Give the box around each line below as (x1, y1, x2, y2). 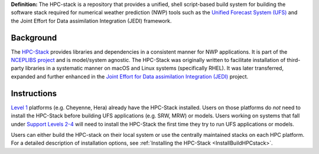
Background (11, 32, 57, 42)
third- (287, 57, 301, 64)
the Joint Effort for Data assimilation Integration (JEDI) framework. (11, 17, 172, 24)
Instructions (11, 89, 57, 99)
